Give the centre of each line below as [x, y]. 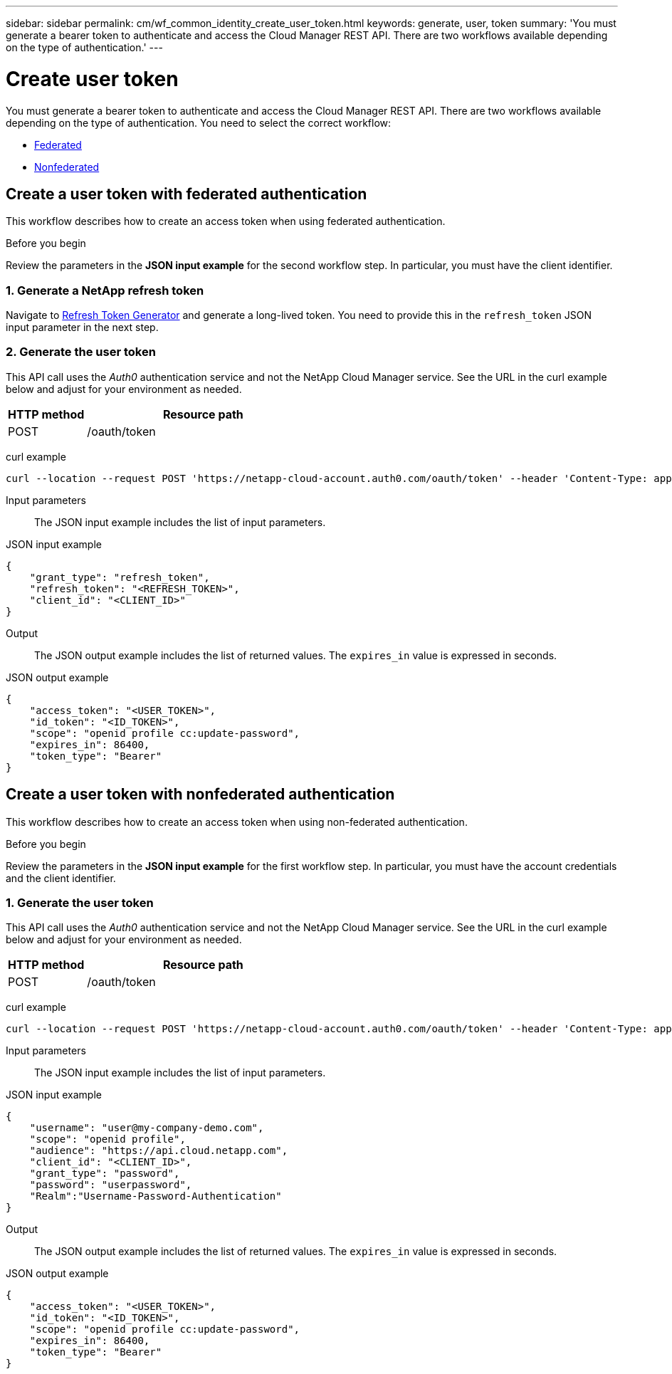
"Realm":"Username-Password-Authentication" [156, 1196]
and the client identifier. [61, 878]
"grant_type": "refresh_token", [120, 577]
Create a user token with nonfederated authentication [200, 794]
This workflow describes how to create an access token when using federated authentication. [226, 221]
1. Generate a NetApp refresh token [105, 290]
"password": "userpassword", [111, 1185]
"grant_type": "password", [105, 1174]
